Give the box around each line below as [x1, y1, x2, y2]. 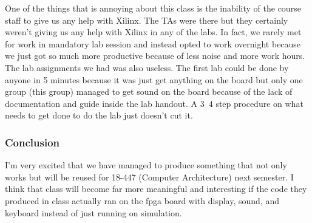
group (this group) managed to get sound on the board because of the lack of [5, 85, 293, 98]
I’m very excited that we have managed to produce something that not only [5, 159, 287, 171]
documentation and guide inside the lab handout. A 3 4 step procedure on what [5, 97, 304, 109]
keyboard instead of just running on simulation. [5, 206, 182, 219]
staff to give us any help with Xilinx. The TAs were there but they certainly [5, 13, 288, 26]
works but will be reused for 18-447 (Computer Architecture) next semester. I [5, 170, 294, 183]
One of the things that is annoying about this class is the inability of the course [5, 2, 301, 14]
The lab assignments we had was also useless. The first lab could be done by [5, 61, 289, 74]
